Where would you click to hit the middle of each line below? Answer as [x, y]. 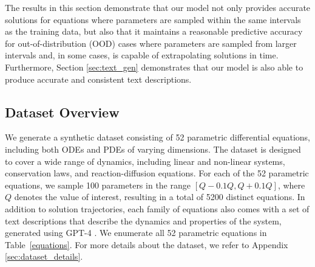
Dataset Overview [62, 112]
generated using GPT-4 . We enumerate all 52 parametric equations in [136, 233]
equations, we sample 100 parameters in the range [98, 185]
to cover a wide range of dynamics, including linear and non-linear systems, [145, 161]
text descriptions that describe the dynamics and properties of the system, [143, 220]
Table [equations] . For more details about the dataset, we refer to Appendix [147, 244]
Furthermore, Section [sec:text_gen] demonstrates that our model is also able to [154, 67]
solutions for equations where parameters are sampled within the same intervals [153, 19]
